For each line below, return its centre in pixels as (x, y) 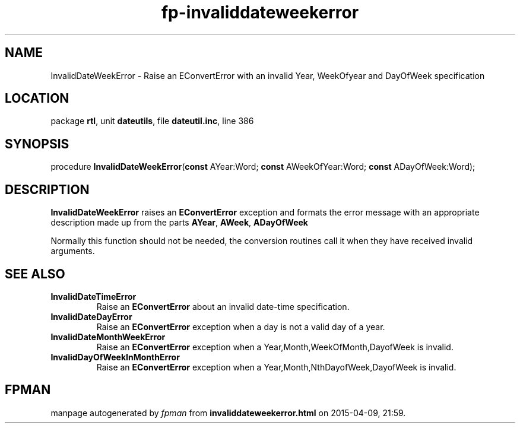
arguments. (73, 251)
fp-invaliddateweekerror (260, 12)
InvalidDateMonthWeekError (108, 337)
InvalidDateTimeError (93, 296)
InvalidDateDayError (91, 316)
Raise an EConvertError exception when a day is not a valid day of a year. (241, 326)
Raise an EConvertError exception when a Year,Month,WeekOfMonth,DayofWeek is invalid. (275, 347)
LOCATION (37, 99)
